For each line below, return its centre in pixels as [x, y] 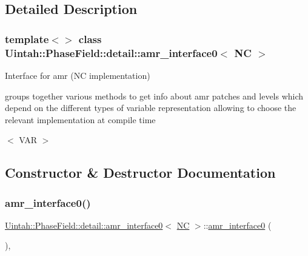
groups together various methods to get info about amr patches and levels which [154, 96]
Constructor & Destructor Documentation [140, 173]
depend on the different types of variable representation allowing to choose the [151, 108]
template [27, 39]
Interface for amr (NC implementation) [78, 75]
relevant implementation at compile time [80, 119]
